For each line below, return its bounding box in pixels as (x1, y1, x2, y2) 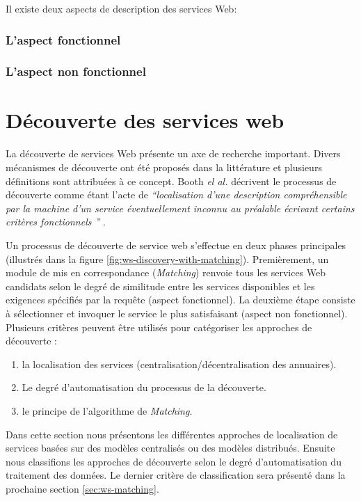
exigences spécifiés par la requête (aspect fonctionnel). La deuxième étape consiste (6, 292, 355, 307)
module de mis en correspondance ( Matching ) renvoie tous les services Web (6, 265, 326, 280)
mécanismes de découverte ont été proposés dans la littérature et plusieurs (6, 160, 322, 174)
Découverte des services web (6, 106, 284, 134)
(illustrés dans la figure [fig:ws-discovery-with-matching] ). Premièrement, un (6, 251, 329, 266)
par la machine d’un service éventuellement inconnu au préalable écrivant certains (6, 200, 355, 215)
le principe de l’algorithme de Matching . (22, 403, 193, 417)
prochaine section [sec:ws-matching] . (6, 481, 159, 495)
